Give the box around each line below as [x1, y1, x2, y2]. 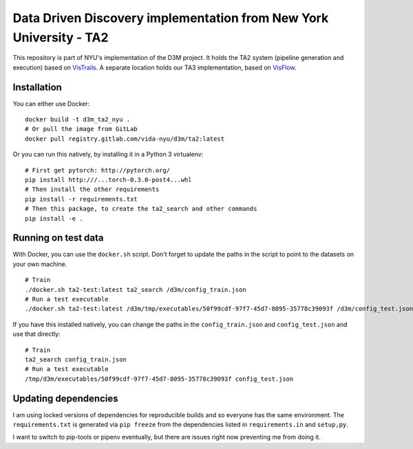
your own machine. [12, 259, 67, 268]
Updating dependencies [12, 392, 118, 404]
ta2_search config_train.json [25, 355, 127, 363]
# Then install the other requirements [25, 186, 160, 193]
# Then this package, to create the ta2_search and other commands [25, 205, 257, 213]
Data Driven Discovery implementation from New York [12, 10, 329, 26]
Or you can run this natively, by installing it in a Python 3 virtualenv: [12, 150, 204, 159]
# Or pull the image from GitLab [25, 125, 138, 133]
